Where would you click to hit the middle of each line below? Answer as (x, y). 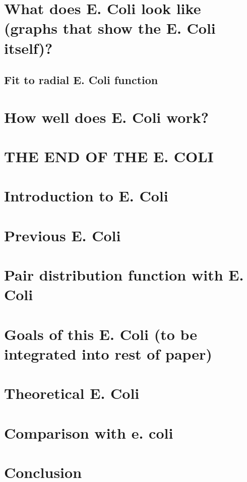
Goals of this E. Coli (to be (101, 334)
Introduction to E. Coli (86, 196)
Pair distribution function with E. (124, 275)
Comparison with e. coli (89, 432)
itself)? (28, 48)
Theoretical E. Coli (72, 393)
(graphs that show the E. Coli (110, 28)
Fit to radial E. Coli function (81, 80)
